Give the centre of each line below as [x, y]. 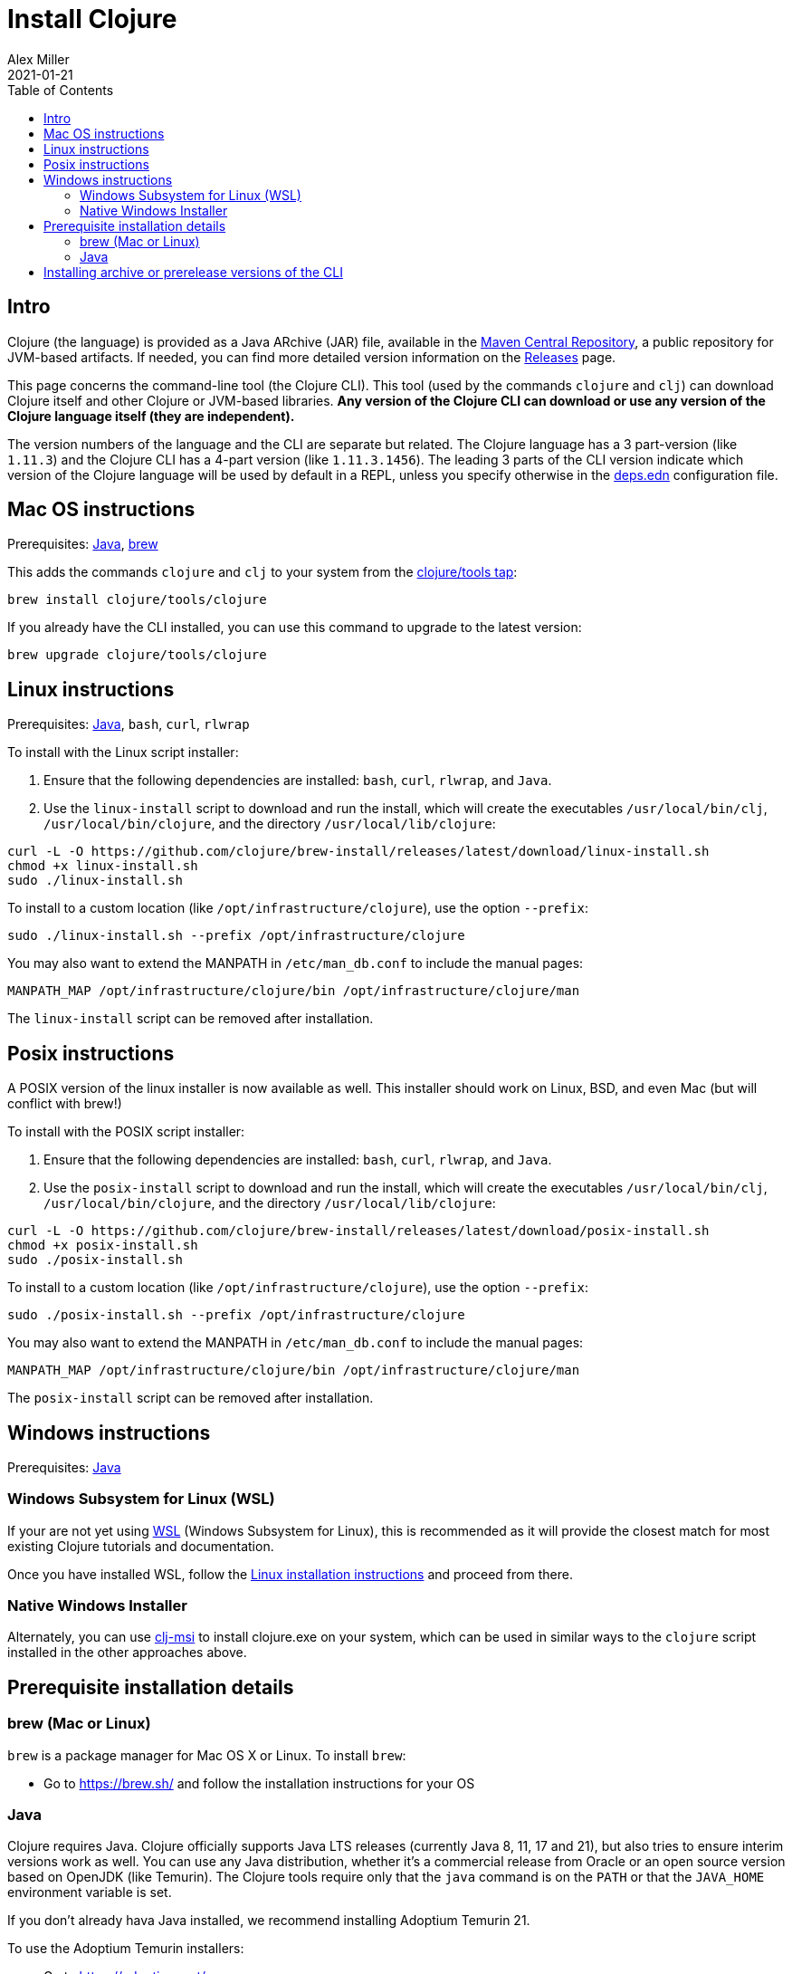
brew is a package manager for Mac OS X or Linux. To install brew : [207, 1755]
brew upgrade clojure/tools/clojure [137, 655]
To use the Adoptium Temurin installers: [126, 1949]
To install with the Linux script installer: [123, 752]
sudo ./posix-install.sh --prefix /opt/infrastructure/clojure [236, 1315]
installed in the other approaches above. [127, 1653]
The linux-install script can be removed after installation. [191, 1019]
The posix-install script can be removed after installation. [191, 1398]
